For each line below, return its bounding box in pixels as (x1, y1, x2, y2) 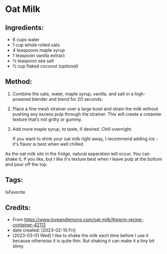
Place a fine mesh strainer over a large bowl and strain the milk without (12, 106, 159, 112)
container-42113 (12, 222, 46, 228)
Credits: (5, 204, 31, 212)
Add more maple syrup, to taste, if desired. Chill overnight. (12, 126, 133, 132)
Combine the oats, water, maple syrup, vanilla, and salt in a (12, 91, 134, 97)
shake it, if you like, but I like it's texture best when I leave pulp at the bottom (5, 156, 163, 162)
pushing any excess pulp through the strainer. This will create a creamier (12, 111, 162, 117)
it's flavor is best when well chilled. (12, 141, 85, 147)
